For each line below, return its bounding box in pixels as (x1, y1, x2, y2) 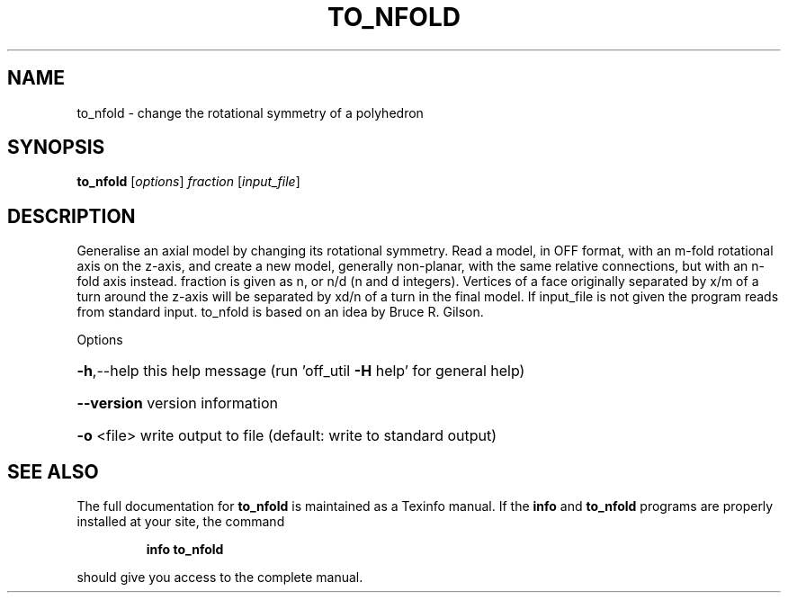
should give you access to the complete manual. (76, 569, 363, 586)
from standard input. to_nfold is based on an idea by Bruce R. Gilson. (76, 304, 484, 320)
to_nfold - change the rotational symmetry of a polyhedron (76, 104, 424, 121)
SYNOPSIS (7, 136, 105, 159)
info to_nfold (146, 542, 224, 558)
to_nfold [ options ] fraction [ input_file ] (76, 174, 300, 190)
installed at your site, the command (76, 514, 285, 530)
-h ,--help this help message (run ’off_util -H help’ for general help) (76, 362, 525, 381)
